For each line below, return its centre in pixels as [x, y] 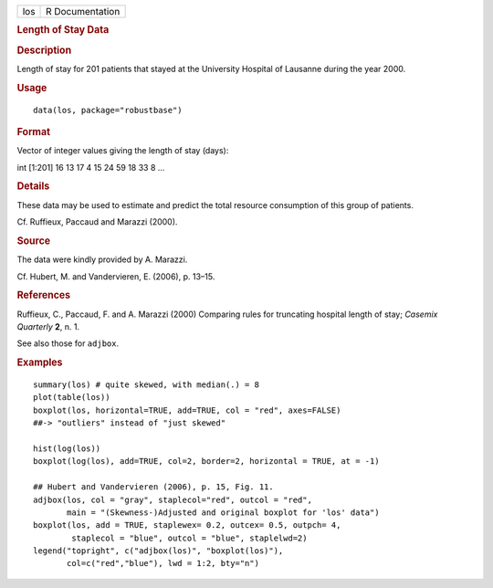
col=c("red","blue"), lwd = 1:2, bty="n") [163, 563]
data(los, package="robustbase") [108, 110]
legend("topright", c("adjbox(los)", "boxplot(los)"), [158, 551]
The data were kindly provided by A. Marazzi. [102, 259]
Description [44, 50]
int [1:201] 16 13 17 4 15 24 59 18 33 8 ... [91, 167]
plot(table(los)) [72, 398]
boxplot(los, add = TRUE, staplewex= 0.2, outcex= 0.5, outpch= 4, [187, 525]
